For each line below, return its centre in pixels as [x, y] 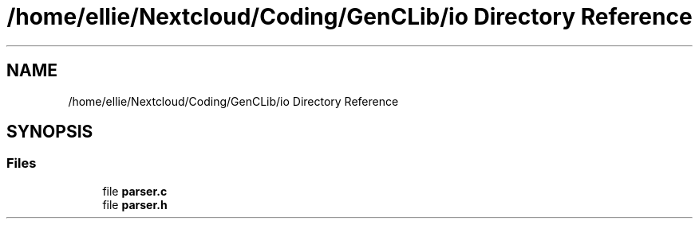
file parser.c [135, 191]
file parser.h [135, 204]
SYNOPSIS [50, 132]
